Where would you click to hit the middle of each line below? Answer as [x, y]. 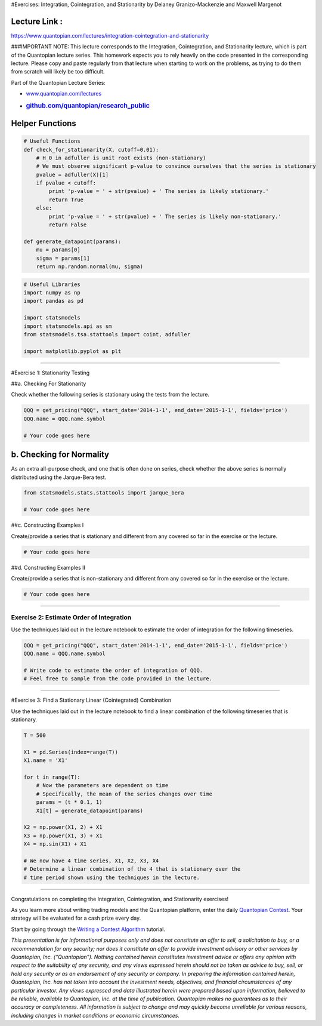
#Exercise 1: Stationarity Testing [50, 373]
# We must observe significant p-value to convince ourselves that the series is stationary [176, 166]
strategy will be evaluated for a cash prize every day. [76, 918]
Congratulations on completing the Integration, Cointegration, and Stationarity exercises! [120, 899]
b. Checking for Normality [60, 455]
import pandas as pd [53, 301]
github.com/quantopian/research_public [88, 106]
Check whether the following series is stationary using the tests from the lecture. [110, 395]
